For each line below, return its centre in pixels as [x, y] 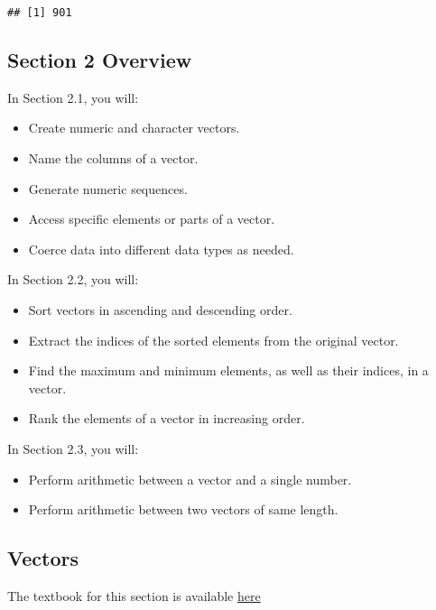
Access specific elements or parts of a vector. [152, 219]
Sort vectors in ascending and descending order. [160, 310]
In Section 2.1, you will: [73, 97]
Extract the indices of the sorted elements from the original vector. [213, 340]
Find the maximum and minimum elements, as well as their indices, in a [228, 370]
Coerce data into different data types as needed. [161, 249]
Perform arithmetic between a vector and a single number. [190, 479]
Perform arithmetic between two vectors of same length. [183, 509]
